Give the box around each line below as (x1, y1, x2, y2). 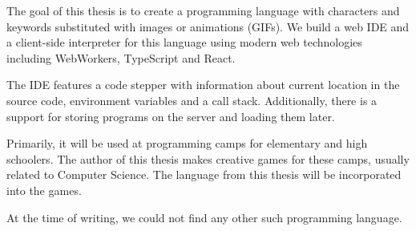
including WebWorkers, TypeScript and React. (6, 49, 236, 66)
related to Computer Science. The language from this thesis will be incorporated (6, 166, 402, 183)
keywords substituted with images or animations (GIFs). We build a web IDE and (6, 18, 410, 34)
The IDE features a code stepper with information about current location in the (6, 76, 400, 93)
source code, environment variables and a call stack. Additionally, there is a (6, 91, 378, 108)
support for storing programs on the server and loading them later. (6, 107, 335, 124)
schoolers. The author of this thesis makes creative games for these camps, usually (6, 150, 410, 167)
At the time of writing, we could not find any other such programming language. (6, 209, 402, 225)
